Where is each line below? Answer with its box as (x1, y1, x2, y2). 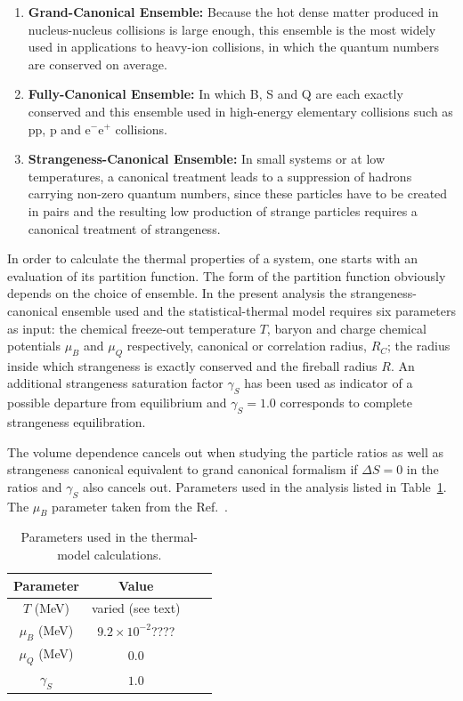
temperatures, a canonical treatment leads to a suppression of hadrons (28, 166, 412, 185)
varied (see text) (91, 599, 181, 617)
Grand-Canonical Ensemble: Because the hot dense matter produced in (28, 3, 439, 20)
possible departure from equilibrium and (7, 393, 227, 412)
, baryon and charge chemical (266, 318, 426, 337)
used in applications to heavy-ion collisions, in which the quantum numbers (28, 37, 440, 56)
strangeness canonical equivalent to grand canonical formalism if (7, 460, 358, 479)
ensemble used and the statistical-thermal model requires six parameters (61, 301, 456, 319)
